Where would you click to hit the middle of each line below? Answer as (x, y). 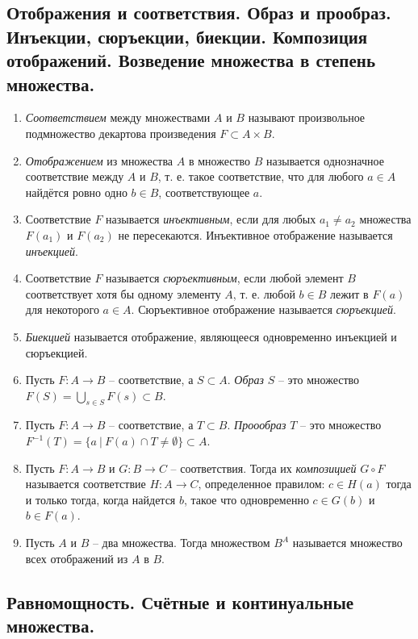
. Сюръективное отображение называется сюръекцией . (263, 309)
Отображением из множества (99, 160)
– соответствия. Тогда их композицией (263, 468)
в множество (219, 160)
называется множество (347, 543)
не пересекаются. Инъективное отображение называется (255, 234)
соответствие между (75, 176)
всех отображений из (77, 558)
